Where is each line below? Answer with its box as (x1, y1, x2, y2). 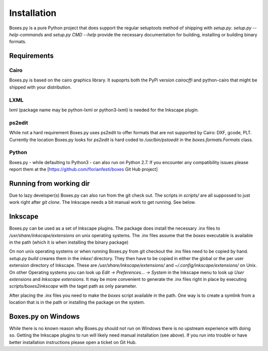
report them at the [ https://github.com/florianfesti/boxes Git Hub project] (9, 167, 158, 173)
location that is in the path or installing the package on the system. (9, 299, 145, 305)
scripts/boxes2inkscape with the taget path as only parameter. (9, 283, 137, 289)
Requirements (9, 52, 54, 60)
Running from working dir (9, 179, 90, 187)
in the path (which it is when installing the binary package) (9, 239, 129, 246)
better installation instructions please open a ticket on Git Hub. (9, 339, 137, 345)
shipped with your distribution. (9, 84, 72, 90)
